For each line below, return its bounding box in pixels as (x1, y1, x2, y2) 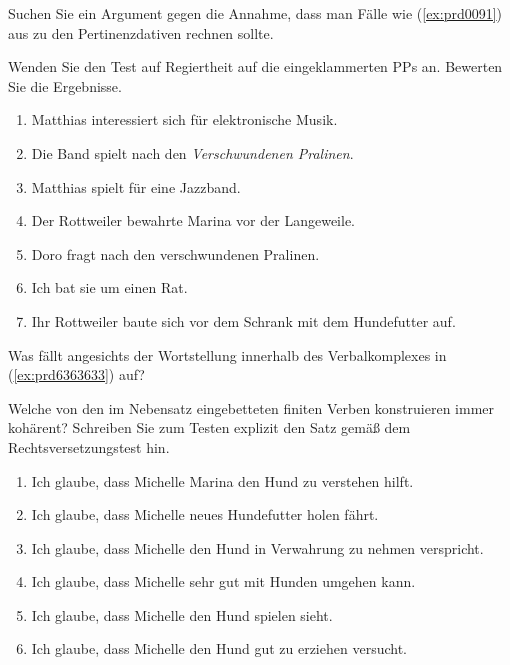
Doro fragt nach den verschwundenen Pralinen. (31, 243, 320, 264)
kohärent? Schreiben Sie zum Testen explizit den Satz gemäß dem (8, 417, 411, 438)
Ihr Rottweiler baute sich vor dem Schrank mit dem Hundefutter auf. (31, 310, 456, 331)
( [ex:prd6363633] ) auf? (8, 364, 145, 385)
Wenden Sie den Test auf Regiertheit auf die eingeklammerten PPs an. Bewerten (8, 56, 503, 77)
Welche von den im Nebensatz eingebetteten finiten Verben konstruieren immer (8, 397, 495, 418)
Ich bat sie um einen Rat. (31, 277, 188, 298)
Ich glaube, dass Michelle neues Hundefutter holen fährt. (31, 504, 379, 525)
